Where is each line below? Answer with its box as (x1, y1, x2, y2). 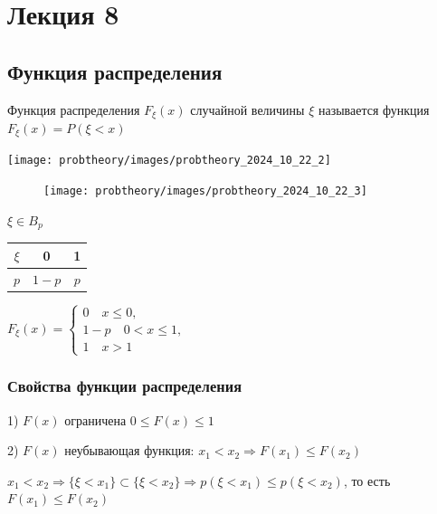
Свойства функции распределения (7, 375, 242, 397)
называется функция (318, 100, 430, 119)
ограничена (64, 410, 127, 429)
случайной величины (190, 100, 305, 119)
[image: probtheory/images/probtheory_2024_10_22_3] (43, 185, 367, 198)
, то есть (343, 471, 391, 490)
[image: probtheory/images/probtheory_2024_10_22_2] (7, 154, 331, 167)
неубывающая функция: (64, 441, 195, 460)
